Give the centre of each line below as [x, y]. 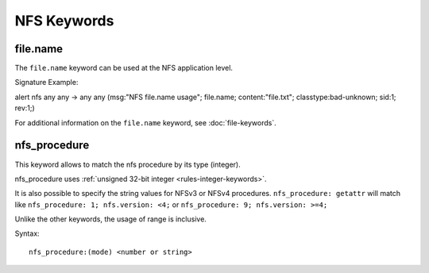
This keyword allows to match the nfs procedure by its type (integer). [128, 164]
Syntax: [27, 233]
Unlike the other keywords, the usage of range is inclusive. [110, 219]
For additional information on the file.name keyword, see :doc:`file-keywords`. [146, 122]
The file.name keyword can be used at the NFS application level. [124, 68]
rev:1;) [25, 108]
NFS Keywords [64, 21]
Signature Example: [46, 83]
